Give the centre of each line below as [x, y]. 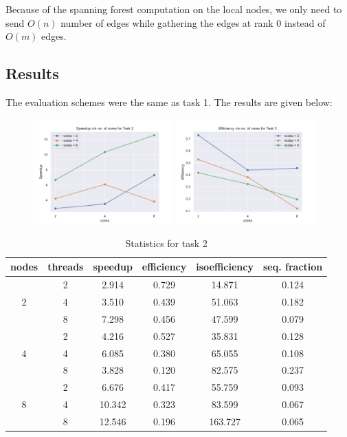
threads [66, 267]
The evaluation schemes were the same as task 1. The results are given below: [169, 102]
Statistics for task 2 [166, 243]
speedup [113, 267]
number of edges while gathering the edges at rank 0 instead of [193, 22]
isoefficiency [225, 267]
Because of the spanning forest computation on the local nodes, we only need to [174, 9]
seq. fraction [293, 267]
